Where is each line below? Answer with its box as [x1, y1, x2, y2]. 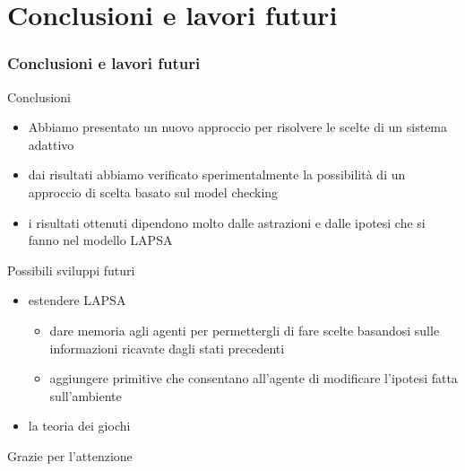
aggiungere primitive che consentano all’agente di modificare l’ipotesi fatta [49, 369, 458, 388]
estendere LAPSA [28, 291, 126, 310]
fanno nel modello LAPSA [28, 231, 173, 249]
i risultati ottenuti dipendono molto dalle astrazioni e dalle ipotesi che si [28, 213, 426, 231]
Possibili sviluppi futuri [7, 260, 135, 279]
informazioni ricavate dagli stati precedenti [49, 338, 285, 357]
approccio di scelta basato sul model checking [28, 182, 279, 201]
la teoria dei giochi [28, 416, 131, 435]
